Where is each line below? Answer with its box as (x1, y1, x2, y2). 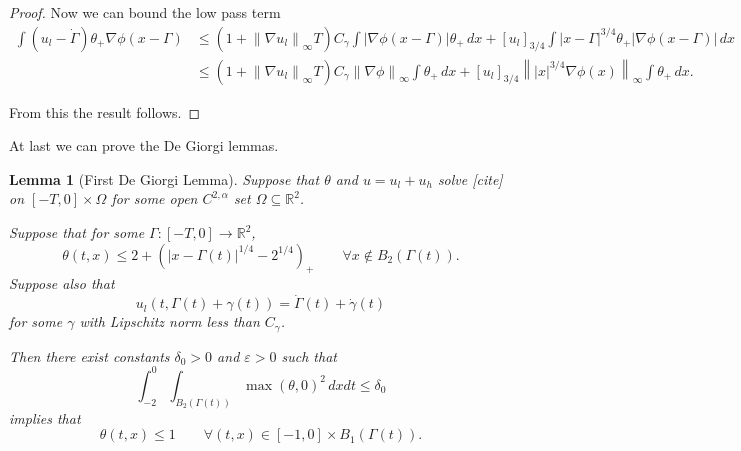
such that (281, 345, 337, 366)
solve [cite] (437, 168, 503, 189)
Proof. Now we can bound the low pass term (9, 2, 281, 22)
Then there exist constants (9, 345, 170, 366)
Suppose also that (9, 273, 115, 294)
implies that (9, 407, 81, 428)
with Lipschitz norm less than (79, 311, 260, 332)
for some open (111, 188, 198, 209)
